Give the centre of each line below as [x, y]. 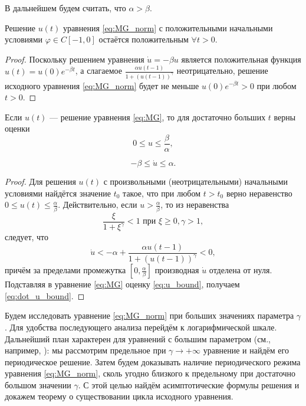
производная [177, 270]
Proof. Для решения [40, 181]
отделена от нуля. [241, 270]
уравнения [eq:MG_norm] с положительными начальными [168, 27]
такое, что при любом [162, 193]
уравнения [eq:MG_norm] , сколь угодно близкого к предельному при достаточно [150, 373]
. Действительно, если [98, 204]
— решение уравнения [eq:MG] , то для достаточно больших [158, 117]
